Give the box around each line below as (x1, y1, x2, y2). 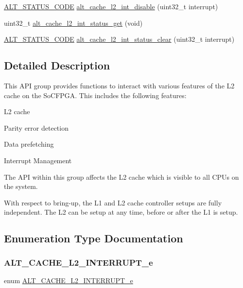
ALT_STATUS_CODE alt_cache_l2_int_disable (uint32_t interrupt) (4, 1, 218, 11)
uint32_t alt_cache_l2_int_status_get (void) (4, 17, 143, 28)
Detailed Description (4, 58, 110, 73)
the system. (4, 181, 38, 191)
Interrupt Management (4, 155, 72, 165)
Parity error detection (4, 122, 69, 133)
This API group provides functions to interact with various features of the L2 (4, 80, 235, 90)
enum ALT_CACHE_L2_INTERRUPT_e (4, 275, 133, 285)
